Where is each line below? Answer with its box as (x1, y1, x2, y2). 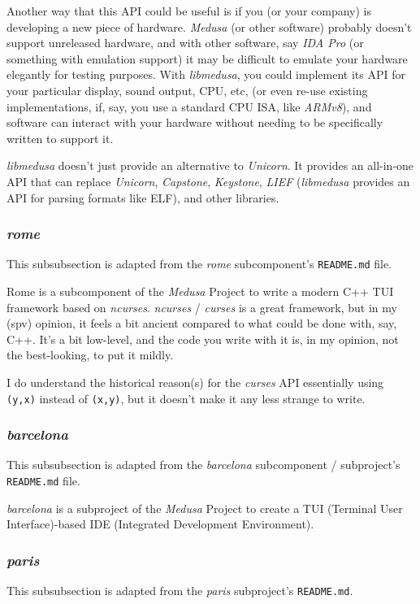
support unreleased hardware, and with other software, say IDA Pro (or (6, 34, 364, 51)
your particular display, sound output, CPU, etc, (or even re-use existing (6, 81, 368, 98)
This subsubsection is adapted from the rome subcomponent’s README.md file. (6, 255, 392, 272)
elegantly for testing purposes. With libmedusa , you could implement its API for (6, 66, 405, 83)
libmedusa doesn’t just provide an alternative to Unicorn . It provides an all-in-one (6, 157, 414, 174)
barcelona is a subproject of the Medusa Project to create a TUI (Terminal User (6, 499, 403, 516)
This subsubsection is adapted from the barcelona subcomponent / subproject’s (6, 456, 401, 473)
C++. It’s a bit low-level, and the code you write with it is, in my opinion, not (6, 330, 399, 347)
